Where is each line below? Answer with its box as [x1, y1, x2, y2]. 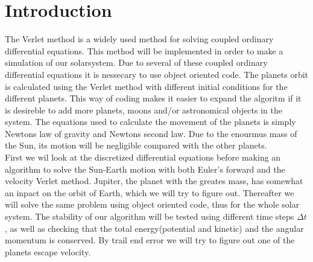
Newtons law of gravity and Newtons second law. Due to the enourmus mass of [5, 127, 297, 139]
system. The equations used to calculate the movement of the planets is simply [5, 115, 296, 128]
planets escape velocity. [5, 245, 91, 258]
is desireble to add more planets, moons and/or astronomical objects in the [5, 103, 282, 116]
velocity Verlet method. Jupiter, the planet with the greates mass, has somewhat [5, 174, 303, 187]
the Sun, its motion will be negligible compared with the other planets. [5, 139, 267, 152]
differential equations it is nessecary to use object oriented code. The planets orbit [5, 68, 309, 80]
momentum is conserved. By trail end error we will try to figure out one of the [5, 234, 295, 246]
